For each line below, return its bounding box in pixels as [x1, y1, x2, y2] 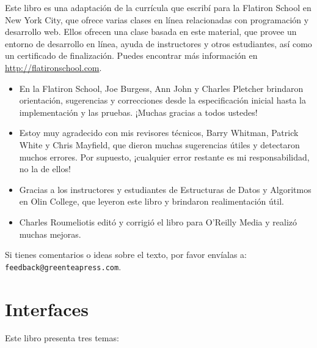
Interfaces [5, 296, 89, 321]
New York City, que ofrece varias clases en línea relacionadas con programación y [5, 13, 309, 26]
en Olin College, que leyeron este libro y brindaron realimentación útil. [19, 195, 284, 208]
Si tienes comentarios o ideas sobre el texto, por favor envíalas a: [5, 248, 247, 261]
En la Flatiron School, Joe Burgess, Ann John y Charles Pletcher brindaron [19, 81, 304, 94]
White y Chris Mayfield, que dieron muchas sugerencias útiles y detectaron [19, 138, 300, 151]
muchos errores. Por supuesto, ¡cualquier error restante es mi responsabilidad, [19, 150, 310, 163]
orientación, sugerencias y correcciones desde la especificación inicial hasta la [19, 94, 306, 107]
